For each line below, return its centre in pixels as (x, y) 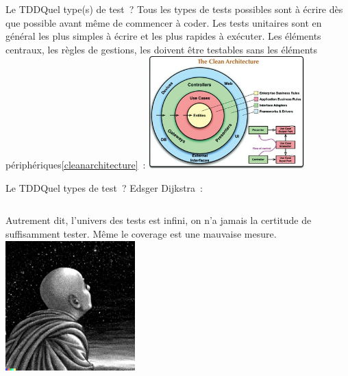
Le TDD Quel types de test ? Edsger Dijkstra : (104, 187)
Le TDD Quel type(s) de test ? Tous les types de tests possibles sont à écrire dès (174, 9)
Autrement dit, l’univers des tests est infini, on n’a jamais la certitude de (159, 220)
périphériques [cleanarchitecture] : (76, 165)
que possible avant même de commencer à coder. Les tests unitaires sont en (164, 22)
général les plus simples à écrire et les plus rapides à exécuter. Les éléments (163, 36)
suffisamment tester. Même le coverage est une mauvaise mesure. (141, 234)
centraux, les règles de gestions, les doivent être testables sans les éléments (162, 49)
